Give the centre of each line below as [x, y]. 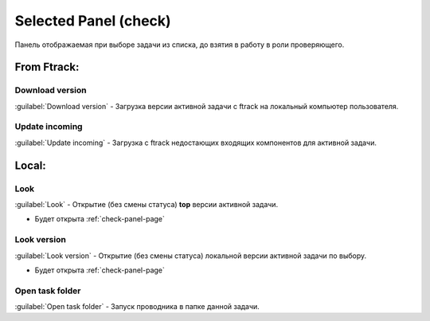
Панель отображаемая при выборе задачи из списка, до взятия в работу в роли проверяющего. [180, 45]
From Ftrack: [47, 67]
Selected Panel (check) [93, 21]
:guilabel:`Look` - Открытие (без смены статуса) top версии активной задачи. [147, 204]
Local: [31, 165]
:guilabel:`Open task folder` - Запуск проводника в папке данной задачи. [137, 307]
